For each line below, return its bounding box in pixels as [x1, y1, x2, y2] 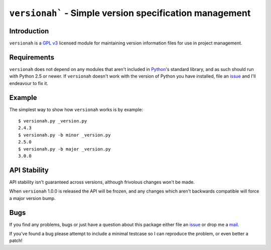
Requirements [9, 53, 55, 61]
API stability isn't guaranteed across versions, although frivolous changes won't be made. [9, 179, 195, 185]
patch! [9, 237, 23, 243]
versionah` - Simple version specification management [9, 7, 251, 18]
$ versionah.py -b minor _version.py [18, 132, 111, 137]
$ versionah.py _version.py [18, 118, 87, 124]
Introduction [9, 26, 49, 35]
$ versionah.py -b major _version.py [18, 146, 111, 152]
